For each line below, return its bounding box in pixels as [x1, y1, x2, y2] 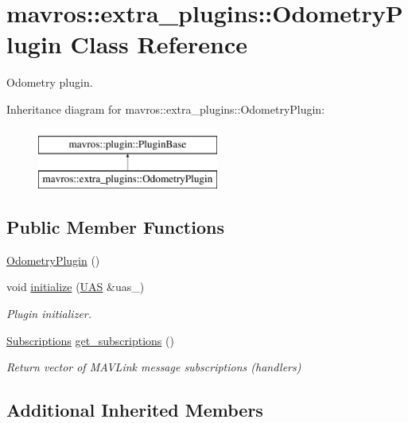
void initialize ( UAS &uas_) [6, 278, 145, 295]
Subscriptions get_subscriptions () [6, 332, 174, 348]
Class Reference [70, 28, 247, 60]
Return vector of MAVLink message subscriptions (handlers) [6, 359, 301, 375]
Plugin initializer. [6, 305, 92, 322]
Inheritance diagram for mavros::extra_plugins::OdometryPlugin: [6, 100, 325, 117]
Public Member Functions [6, 215, 224, 239]
